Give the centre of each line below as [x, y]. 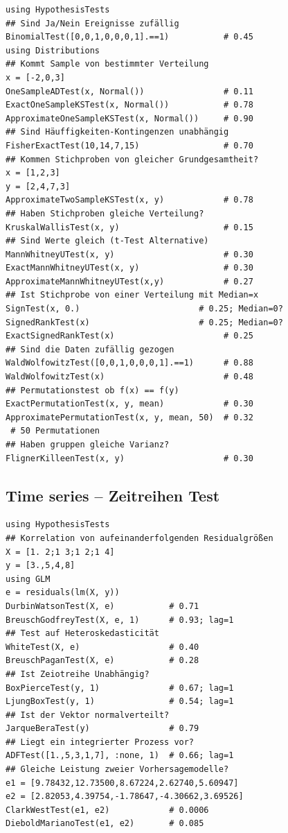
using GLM [28, 579]
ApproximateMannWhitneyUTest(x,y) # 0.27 [129, 281]
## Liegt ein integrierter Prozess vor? [100, 742]
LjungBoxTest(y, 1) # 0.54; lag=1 [120, 702]
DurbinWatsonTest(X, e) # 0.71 [102, 606]
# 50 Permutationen [55, 431]
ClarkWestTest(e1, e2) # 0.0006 [107, 810]
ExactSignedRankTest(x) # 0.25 [129, 336]
